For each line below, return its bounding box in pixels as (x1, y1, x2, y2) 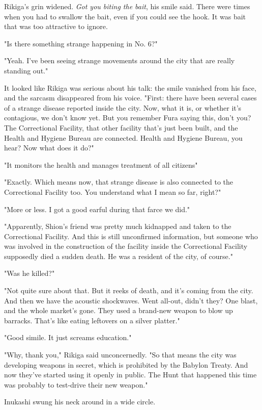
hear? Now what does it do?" (4, 142, 94, 153)
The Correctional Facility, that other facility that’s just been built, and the (4, 122, 238, 133)
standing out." (4, 65, 48, 75)
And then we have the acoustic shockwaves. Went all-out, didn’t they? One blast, (4, 295, 258, 305)
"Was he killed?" (4, 268, 55, 278)
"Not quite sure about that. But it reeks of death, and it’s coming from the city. (4, 285, 253, 296)
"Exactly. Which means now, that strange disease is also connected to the (4, 176, 234, 187)
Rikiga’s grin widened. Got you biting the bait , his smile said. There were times (4, 1, 250, 11)
